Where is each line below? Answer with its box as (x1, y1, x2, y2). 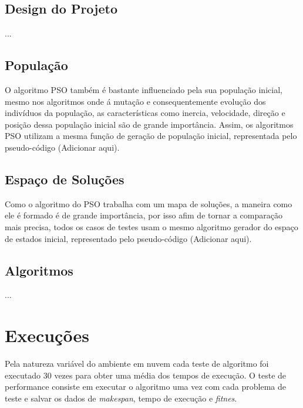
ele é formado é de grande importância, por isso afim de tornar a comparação (5, 209, 282, 221)
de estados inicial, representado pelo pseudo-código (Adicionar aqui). (5, 232, 252, 244)
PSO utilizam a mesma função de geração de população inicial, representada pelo (5, 130, 297, 142)
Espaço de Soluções (5, 170, 124, 188)
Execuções (5, 323, 89, 347)
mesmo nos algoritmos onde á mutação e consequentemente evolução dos (5, 95, 266, 107)
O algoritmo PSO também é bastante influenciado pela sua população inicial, (5, 84, 282, 95)
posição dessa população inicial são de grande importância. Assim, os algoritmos (5, 118, 294, 130)
